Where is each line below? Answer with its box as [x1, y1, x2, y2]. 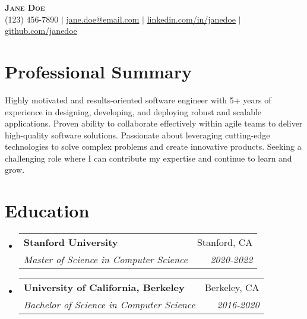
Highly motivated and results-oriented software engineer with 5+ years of [5, 93, 271, 106]
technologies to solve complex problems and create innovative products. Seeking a [5, 140, 302, 153]
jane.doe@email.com [66, 12, 140, 25]
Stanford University [23, 235, 118, 249]
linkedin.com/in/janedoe [147, 12, 236, 25]
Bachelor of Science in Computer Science [23, 298, 195, 312]
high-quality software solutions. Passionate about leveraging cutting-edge [5, 128, 270, 141]
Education [5, 198, 90, 223]
